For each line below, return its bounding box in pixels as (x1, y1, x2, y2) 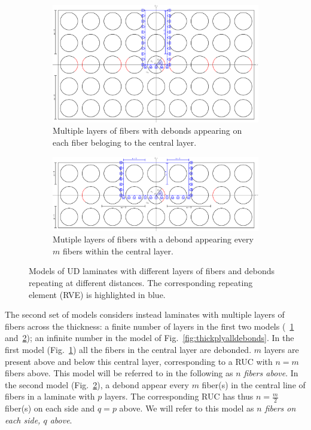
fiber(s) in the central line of (202, 378, 306, 391)
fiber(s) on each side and (5, 402, 95, 414)
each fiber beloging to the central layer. (53, 136, 197, 149)
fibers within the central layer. (62, 244, 173, 257)
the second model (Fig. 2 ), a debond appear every (5, 378, 189, 391)
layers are (264, 343, 299, 355)
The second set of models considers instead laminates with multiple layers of (5, 308, 285, 321)
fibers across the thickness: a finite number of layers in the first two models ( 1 (5, 320, 294, 332)
